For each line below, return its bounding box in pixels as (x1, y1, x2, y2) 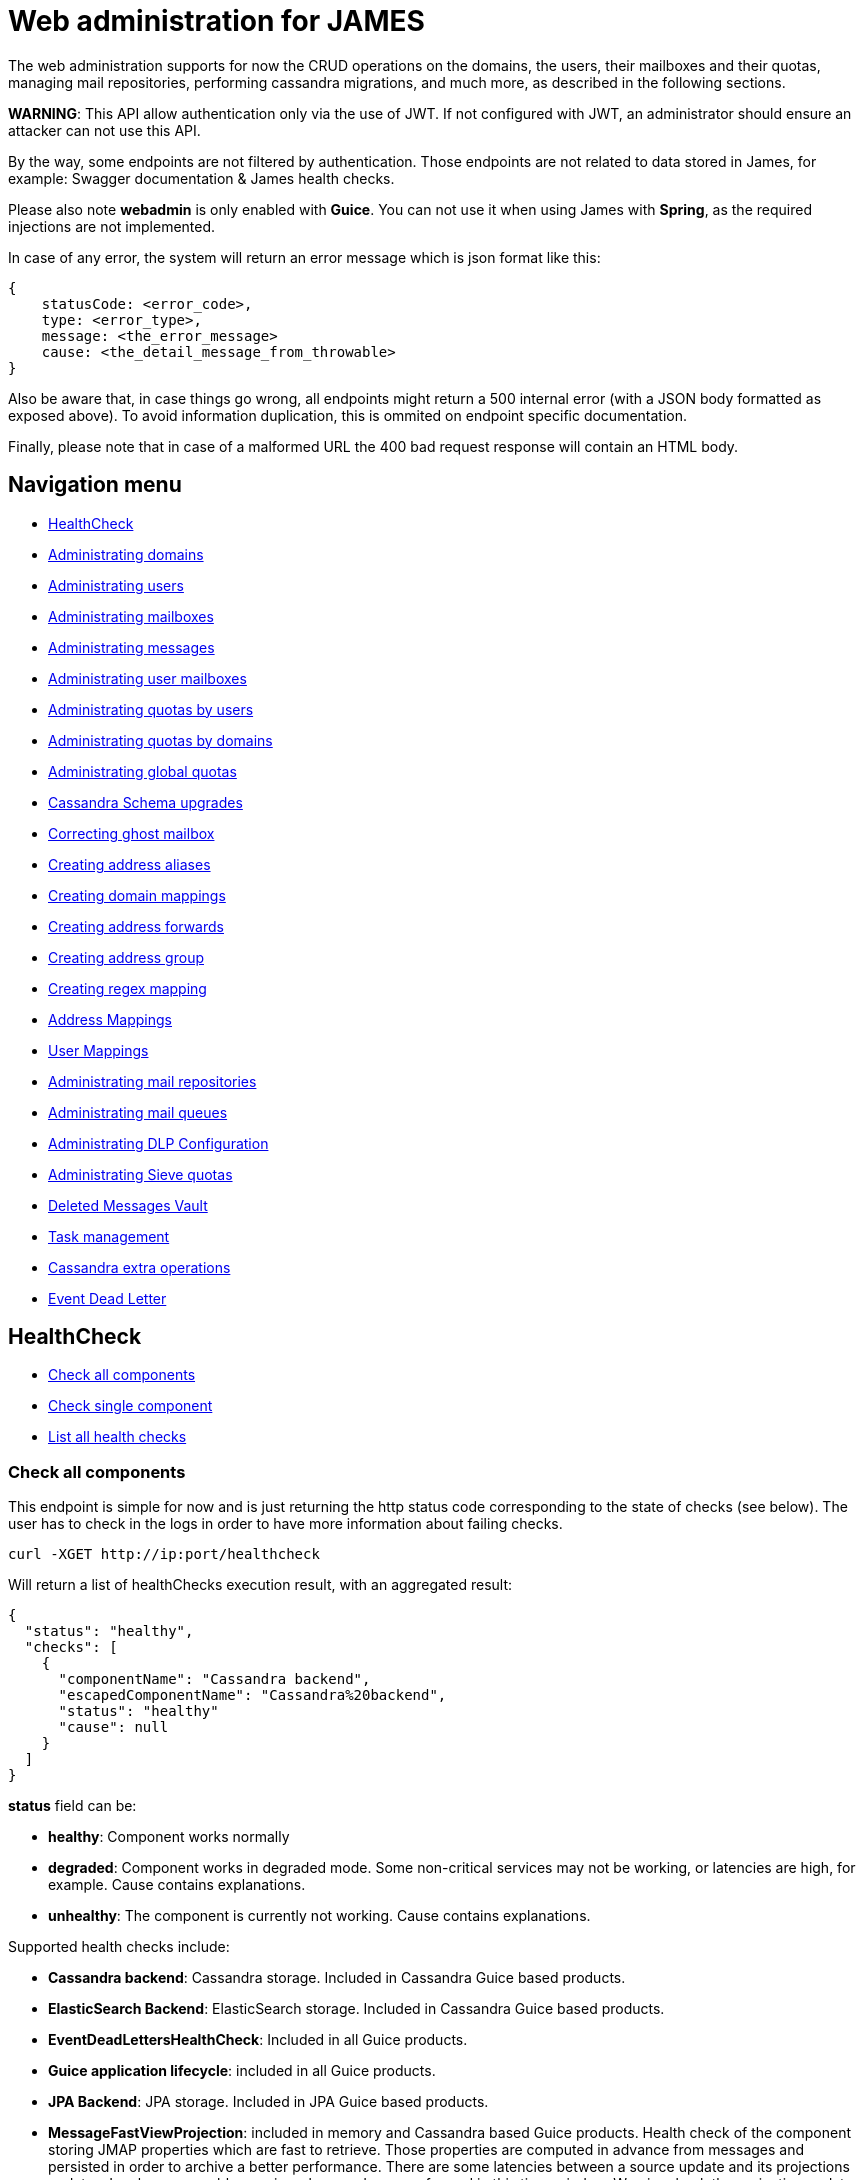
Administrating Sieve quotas (48, 1165, 233, 1183)
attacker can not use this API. (8, 121, 201, 139)
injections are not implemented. (8, 217, 216, 235)
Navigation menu (8, 472, 182, 498)
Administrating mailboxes (48, 607, 214, 625)
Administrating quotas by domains (48, 731, 273, 749)
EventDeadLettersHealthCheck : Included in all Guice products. (48, 2031, 468, 2049)
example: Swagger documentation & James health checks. (8, 169, 395, 187)
